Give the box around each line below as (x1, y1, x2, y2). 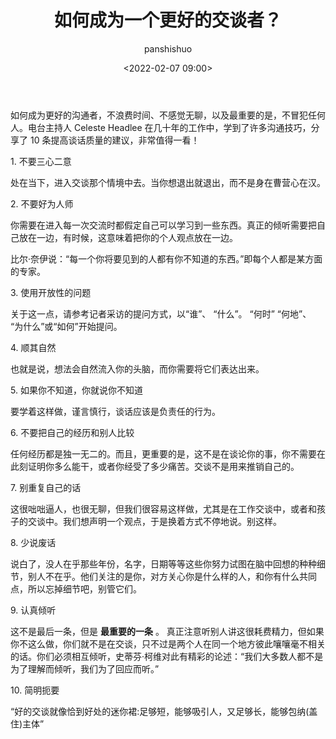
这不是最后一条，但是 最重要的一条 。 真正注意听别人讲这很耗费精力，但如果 (10, 625, 325, 637)
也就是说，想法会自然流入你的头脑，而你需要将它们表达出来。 (10, 362, 265, 375)
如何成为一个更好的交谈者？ (53, 9, 282, 32)
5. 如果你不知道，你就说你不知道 (10, 384, 143, 396)
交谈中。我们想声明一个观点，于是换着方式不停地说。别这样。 (27, 515, 282, 527)
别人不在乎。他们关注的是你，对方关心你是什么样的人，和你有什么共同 (27, 570, 317, 582)
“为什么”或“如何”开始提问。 (10, 320, 123, 332)
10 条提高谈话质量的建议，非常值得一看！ (29, 134, 200, 146)
